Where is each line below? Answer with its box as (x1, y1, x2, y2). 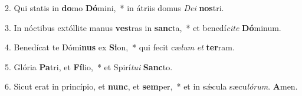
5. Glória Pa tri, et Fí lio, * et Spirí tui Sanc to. (5, 60, 173, 73)
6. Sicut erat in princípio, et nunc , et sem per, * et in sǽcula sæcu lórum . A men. (5, 80, 298, 92)
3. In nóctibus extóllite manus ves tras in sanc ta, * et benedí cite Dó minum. (5, 21, 281, 33)
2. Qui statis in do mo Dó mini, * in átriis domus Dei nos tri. (5, 2, 224, 13)
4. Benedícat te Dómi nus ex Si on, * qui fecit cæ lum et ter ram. (5, 41, 235, 53)
